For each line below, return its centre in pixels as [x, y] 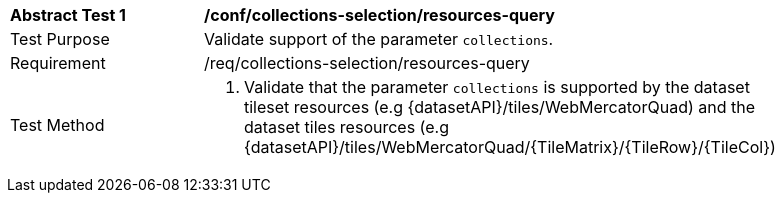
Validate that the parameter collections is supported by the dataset [497, 87]
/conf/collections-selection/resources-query [379, 15]
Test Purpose [60, 39]
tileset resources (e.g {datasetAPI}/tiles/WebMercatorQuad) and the [500, 107]
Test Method [57, 125]
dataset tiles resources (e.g [347, 127]
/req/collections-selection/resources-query [367, 63]
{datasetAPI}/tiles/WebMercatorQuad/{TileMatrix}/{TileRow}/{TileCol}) [510, 147]
